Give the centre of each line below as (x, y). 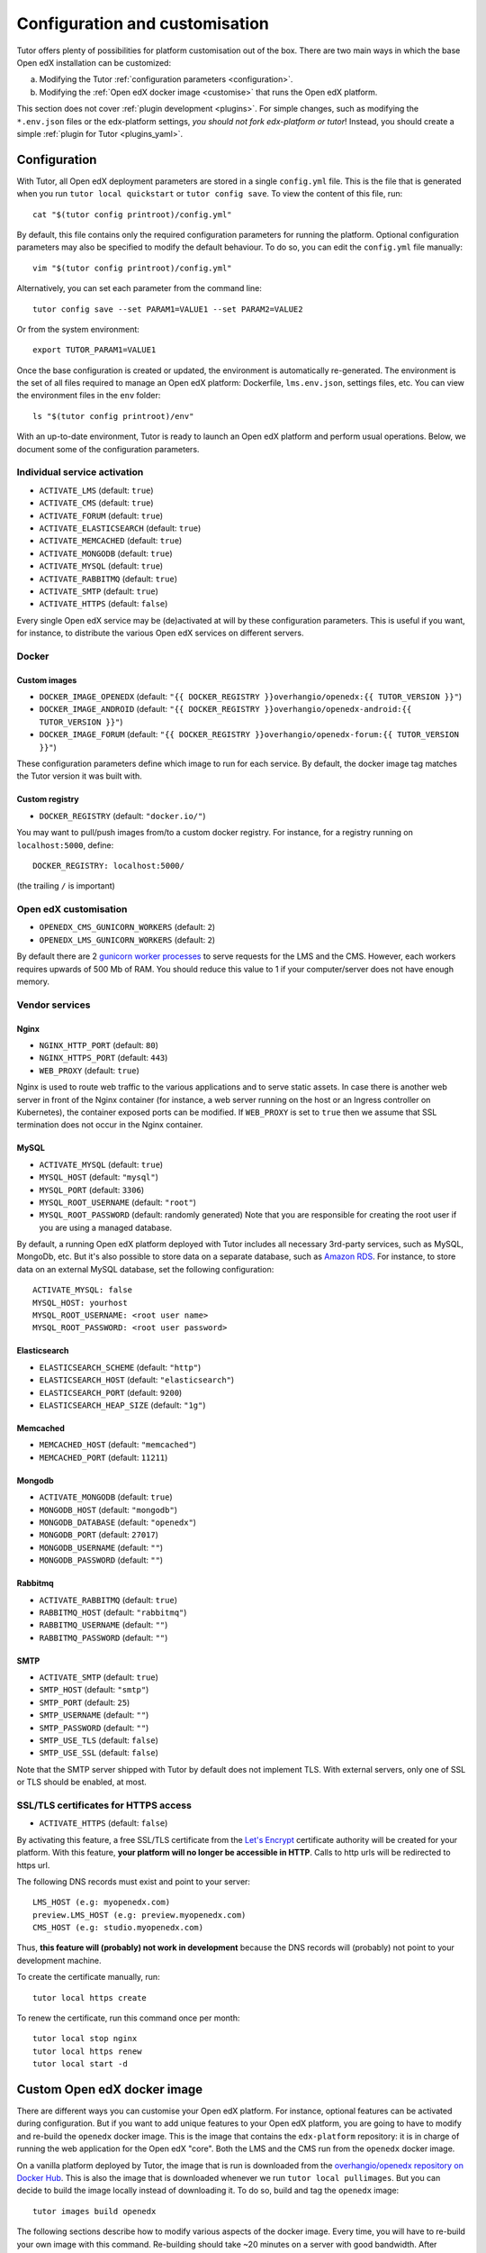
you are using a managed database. (106, 1227)
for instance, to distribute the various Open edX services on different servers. (160, 633)
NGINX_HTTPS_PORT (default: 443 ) (103, 1058)
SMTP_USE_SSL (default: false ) (99, 1753)
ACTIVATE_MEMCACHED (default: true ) (111, 541)
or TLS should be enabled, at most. (82, 1782)
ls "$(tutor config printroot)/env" (113, 416)
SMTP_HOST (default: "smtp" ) (94, 1690)
